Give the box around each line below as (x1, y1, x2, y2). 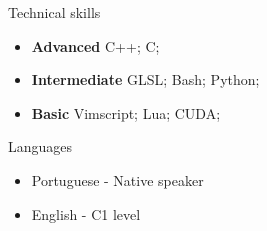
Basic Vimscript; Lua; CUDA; (31, 102, 221, 123)
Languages (8, 136, 73, 157)
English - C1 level (31, 203, 141, 224)
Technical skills (8, 2, 101, 22)
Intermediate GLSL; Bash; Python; (31, 69, 260, 90)
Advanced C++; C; (31, 35, 160, 56)
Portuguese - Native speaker (31, 169, 204, 190)
